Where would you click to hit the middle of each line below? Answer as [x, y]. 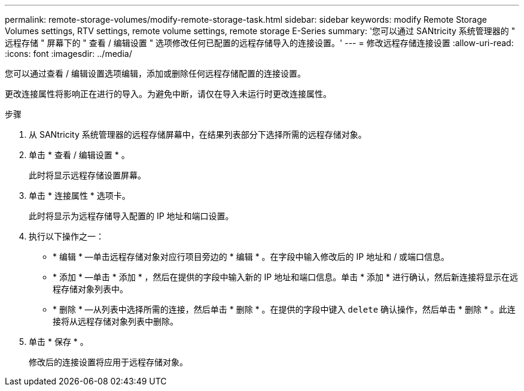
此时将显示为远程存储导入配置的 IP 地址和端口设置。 [131, 216]
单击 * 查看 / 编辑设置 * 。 [79, 155]
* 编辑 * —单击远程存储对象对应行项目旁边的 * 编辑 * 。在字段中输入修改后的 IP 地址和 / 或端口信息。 [251, 257]
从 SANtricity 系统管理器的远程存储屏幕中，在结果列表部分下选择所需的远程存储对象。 [198, 134]
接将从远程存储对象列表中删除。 [115, 321]
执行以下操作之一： [66, 236]
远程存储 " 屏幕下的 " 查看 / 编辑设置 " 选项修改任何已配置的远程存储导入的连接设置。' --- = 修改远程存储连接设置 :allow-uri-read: [259, 43]
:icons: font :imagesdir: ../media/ [68, 54]
